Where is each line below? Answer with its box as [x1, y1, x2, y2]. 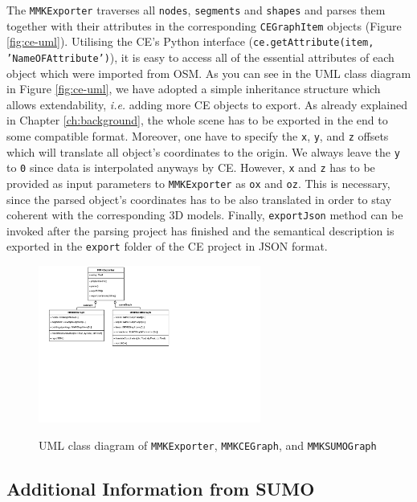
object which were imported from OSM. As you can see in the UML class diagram [6, 64, 411, 81]
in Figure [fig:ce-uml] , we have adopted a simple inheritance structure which [6, 80, 381, 97]
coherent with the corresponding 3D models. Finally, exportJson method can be [6, 206, 403, 223]
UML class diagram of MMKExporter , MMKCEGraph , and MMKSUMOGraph [39, 437, 377, 454]
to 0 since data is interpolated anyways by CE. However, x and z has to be [6, 159, 375, 176]
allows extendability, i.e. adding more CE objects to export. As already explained [6, 96, 408, 112]
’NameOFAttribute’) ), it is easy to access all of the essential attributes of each [6, 48, 395, 65]
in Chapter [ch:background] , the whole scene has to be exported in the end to [6, 112, 388, 129]
